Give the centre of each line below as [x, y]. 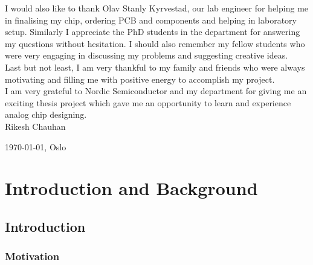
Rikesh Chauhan [35, 126]
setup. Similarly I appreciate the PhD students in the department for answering [153, 32]
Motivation [32, 256]
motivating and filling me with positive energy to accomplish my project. [140, 79]
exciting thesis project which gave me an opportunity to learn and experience [148, 102]
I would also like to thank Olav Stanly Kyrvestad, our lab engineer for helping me [157, 8]
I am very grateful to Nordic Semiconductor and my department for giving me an [156, 91]
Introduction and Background [131, 188]
